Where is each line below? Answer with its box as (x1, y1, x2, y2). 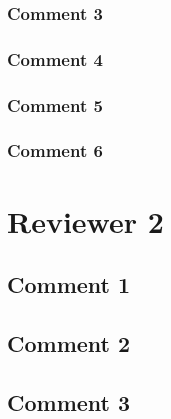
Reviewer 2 (7, 200, 164, 241)
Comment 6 (7, 138, 103, 163)
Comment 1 (7, 269, 131, 300)
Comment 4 (7, 46, 103, 71)
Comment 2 (7, 327, 131, 358)
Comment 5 (7, 92, 103, 117)
